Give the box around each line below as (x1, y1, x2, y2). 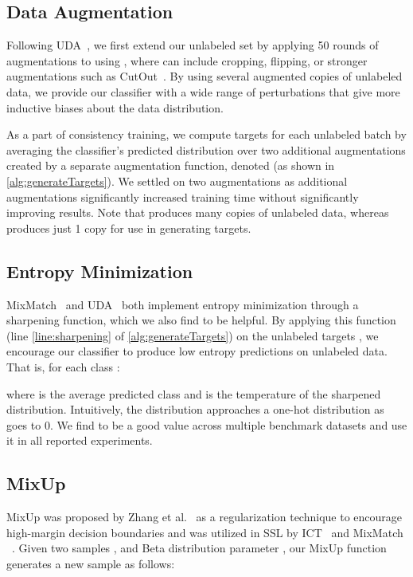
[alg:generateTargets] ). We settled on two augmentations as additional (6, 172, 348, 189)
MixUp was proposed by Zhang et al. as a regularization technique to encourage (6, 508, 403, 525)
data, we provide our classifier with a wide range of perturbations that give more (6, 83, 400, 100)
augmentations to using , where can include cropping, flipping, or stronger (6, 52, 368, 69)
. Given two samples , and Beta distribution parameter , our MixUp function (12, 540, 387, 556)
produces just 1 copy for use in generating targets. (6, 219, 251, 236)
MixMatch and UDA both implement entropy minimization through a (6, 296, 359, 312)
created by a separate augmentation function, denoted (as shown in (6, 157, 335, 174)
